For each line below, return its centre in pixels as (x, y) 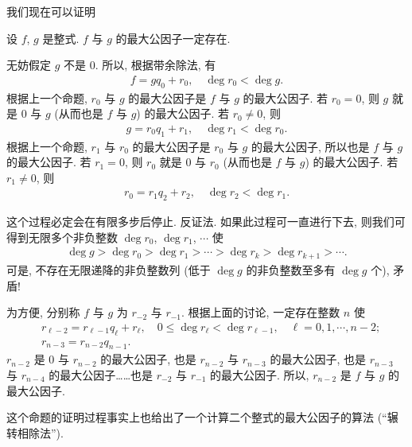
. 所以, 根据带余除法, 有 (155, 65)
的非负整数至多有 (291, 269)
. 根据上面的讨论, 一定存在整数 (261, 312)
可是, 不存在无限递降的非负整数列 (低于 (109, 269)
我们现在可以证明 (51, 11)
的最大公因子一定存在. (173, 38)
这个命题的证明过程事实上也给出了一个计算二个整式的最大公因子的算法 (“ (197, 417)
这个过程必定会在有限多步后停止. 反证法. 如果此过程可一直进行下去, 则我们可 (206, 222)
